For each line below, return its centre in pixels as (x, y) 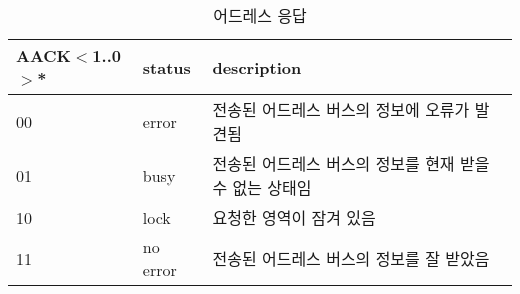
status (166, 67)
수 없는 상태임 (262, 187)
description (257, 67)
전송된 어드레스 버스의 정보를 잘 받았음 (351, 258)
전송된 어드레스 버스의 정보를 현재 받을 (351, 163)
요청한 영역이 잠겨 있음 (294, 217)
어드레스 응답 (260, 15)
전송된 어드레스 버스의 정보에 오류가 (341, 109)
